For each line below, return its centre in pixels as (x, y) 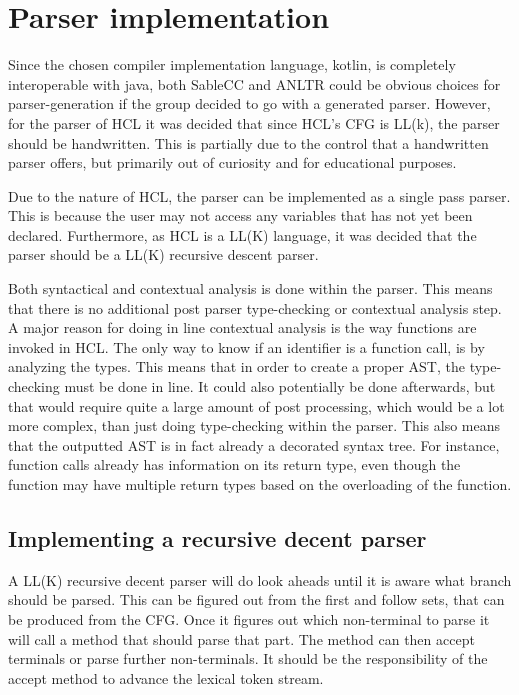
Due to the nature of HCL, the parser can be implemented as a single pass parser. (259, 195)
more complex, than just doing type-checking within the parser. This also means (254, 425)
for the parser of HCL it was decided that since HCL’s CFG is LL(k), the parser (254, 122)
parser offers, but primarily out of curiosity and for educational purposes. (232, 162)
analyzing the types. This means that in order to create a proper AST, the (236, 366)
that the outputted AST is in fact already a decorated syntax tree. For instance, (254, 444)
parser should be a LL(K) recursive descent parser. (163, 254)
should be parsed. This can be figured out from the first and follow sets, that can (256, 599)
